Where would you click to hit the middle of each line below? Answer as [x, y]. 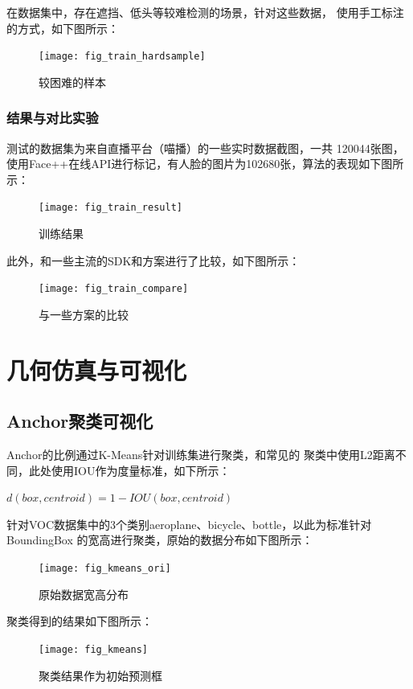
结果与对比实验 [53, 118]
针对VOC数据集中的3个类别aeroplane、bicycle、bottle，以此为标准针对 [189, 524]
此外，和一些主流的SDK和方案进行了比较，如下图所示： [153, 260]
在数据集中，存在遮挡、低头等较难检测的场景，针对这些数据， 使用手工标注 [205, 12]
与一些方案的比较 [84, 314]
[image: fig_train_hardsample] [122, 57]
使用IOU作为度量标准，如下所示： [141, 470]
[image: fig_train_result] [110, 208]
